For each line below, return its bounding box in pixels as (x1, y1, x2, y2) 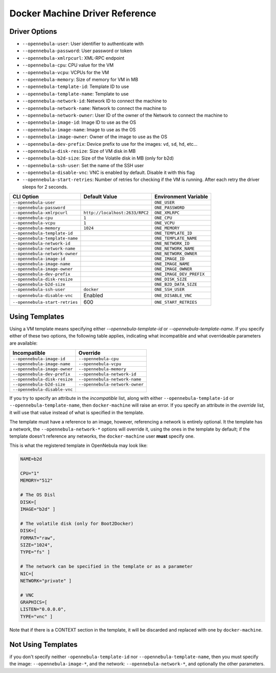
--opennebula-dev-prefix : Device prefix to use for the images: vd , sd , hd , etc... (22, 141, 198, 147)
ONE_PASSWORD (154, 205, 185, 211)
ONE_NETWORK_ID (154, 241, 190, 246)
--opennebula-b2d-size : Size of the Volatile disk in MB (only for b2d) (22, 155, 174, 161)
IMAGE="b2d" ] (20, 506, 56, 512)
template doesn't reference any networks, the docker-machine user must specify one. (9, 433, 195, 439)
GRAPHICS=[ (20, 599, 48, 605)
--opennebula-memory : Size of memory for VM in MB (22, 77, 139, 83)
